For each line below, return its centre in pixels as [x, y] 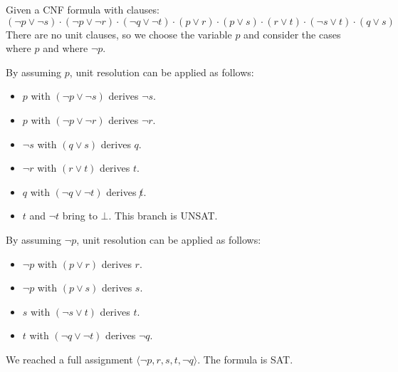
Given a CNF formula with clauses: [83, 9]
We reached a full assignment [69, 359]
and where [66, 48]
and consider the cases [292, 34]
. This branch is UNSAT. [163, 216]
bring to [80, 216]
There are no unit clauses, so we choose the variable [119, 34]
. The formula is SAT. [245, 359]
